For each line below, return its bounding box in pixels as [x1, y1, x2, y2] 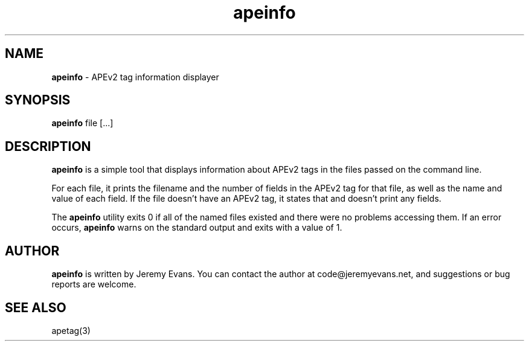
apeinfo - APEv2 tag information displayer [51, 71, 219, 82]
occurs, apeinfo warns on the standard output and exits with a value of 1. [51, 222, 342, 233]
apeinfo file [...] [51, 118, 114, 129]
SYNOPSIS [5, 92, 71, 108]
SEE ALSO [5, 300, 66, 315]
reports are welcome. [51, 279, 136, 290]
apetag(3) [51, 325, 91, 336]
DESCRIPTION [5, 138, 91, 154]
